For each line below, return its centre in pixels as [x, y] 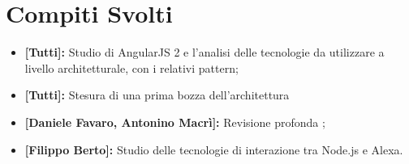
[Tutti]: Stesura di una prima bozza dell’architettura [157, 95]
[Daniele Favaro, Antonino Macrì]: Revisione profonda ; [175, 122]
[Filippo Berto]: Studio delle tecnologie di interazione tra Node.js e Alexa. [214, 149]
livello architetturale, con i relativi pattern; [131, 67]
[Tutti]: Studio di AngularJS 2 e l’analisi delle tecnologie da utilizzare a [204, 52]
